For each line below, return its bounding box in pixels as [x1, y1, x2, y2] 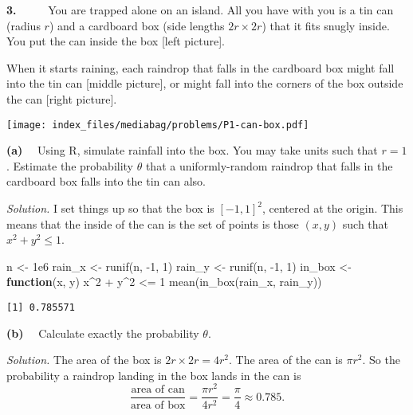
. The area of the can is [229, 351, 343, 368]
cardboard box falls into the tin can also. [6, 173, 206, 190]
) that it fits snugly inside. [262, 17, 390, 33]
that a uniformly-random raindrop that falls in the [145, 157, 393, 174]
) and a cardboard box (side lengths [49, 17, 225, 33]
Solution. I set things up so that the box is [6, 200, 214, 216]
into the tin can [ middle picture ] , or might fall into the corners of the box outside [6, 75, 403, 92]
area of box [130, 399, 186, 411]
